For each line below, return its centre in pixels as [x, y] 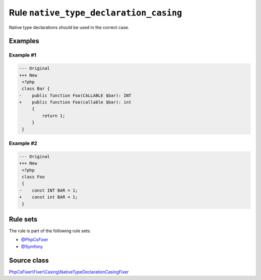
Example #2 [23, 143]
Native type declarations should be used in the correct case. [69, 27]
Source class [29, 260]
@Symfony [32, 246]
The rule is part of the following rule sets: [50, 231]
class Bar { [36, 89]
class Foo [33, 177]
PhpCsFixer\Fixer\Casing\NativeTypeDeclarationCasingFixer [69, 272]
